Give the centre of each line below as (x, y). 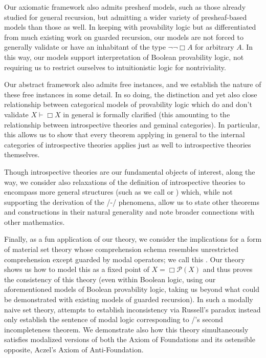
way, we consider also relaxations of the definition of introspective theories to (125, 182)
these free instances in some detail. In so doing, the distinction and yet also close (131, 94)
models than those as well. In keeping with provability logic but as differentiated (130, 27)
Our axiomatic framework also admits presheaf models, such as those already (125, 7)
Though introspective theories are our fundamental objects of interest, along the (130, 171)
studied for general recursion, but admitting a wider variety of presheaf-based (126, 17)
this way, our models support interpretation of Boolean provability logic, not (124, 57)
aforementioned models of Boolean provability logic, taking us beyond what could (132, 289)
